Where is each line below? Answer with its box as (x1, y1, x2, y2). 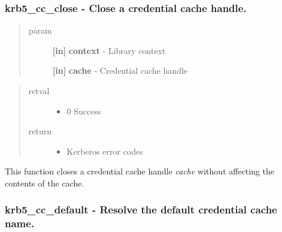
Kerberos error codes (66, 144, 143, 157)
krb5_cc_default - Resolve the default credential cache (5, 202, 277, 217)
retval (28, 85, 50, 97)
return (28, 125, 52, 137)
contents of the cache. (5, 176, 84, 189)
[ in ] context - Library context (52, 44, 166, 56)
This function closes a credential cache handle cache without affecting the (5, 165, 275, 177)
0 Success (66, 104, 101, 117)
